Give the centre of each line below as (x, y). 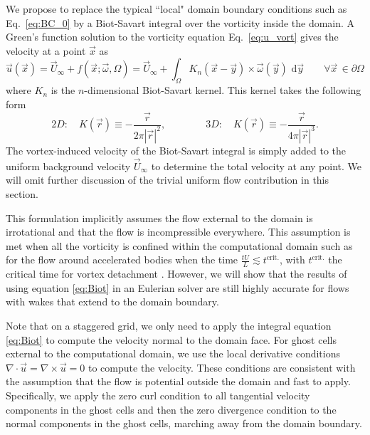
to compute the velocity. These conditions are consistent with (222, 367)
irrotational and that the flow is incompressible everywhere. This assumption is (178, 232)
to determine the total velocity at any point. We (257, 166)
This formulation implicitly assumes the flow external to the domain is (159, 217)
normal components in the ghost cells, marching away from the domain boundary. (184, 423)
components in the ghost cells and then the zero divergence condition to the (171, 409)
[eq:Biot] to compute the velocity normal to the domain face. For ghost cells (171, 339)
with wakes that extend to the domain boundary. (112, 302)
